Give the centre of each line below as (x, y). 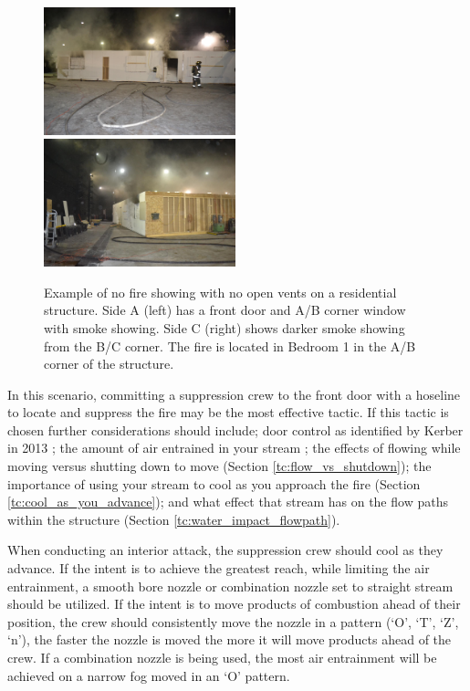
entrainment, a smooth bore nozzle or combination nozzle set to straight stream (230, 586)
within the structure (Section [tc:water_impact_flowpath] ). (174, 519)
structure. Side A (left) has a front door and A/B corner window (225, 310)
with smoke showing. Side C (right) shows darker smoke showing (225, 327)
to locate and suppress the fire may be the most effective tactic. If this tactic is (228, 412)
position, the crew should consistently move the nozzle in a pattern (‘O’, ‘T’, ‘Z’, (233, 621)
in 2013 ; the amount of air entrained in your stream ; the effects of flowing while (234, 448)
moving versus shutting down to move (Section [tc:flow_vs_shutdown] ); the (219, 466)
